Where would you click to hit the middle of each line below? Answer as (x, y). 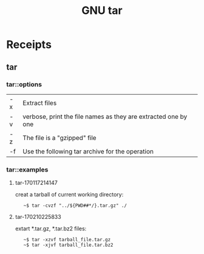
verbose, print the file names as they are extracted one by (105, 116)
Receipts (29, 45)
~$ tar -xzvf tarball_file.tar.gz (67, 240)
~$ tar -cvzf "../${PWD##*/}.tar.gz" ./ (75, 206)
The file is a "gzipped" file (59, 138)
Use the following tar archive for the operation (88, 151)
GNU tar (102, 11)
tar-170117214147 (36, 183)
